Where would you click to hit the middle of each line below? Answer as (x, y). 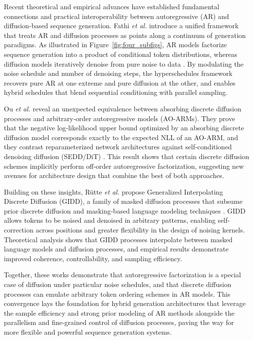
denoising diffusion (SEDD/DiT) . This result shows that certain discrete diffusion (126, 156)
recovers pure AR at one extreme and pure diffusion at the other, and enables (120, 82)
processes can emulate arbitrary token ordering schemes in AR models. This (117, 294)
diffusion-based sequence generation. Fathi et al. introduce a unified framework (121, 26)
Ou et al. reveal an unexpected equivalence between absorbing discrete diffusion (123, 108)
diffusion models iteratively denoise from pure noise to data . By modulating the (124, 63)
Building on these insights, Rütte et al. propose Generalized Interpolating (114, 191)
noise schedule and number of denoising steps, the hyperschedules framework (118, 73)
